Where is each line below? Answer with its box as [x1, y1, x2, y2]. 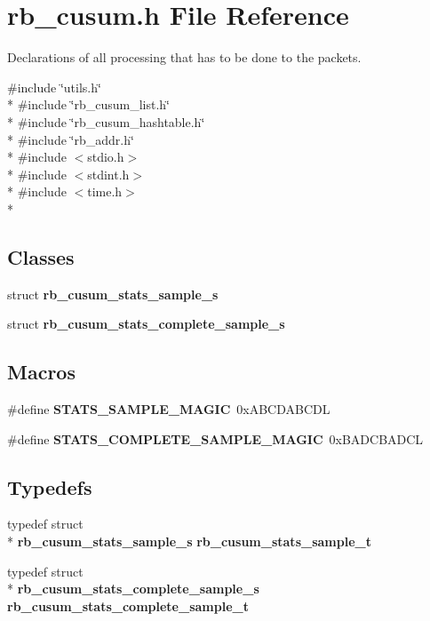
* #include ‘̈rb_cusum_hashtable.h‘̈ [7, 112, 205, 131]
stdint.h [87, 164, 130, 183]
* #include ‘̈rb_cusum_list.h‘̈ [7, 95, 171, 114]
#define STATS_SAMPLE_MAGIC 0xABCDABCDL [7, 400, 330, 418]
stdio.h [87, 147, 124, 166]
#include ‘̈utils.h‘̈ [7, 77, 101, 96]
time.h [87, 182, 123, 201]
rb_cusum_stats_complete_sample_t [7, 596, 249, 615]
